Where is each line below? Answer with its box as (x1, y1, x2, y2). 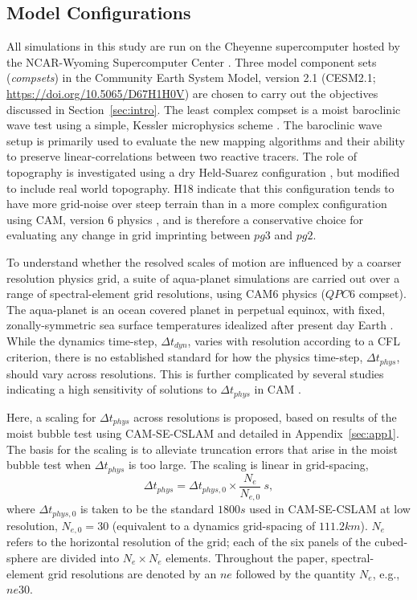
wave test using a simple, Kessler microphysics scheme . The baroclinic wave (6, 116, 382, 133)
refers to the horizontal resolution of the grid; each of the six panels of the (6, 533, 371, 550)
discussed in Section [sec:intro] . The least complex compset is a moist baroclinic (6, 100, 401, 117)
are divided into (41, 549, 120, 565)
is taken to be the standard (80, 500, 215, 517)
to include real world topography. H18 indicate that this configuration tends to (6, 179, 395, 196)
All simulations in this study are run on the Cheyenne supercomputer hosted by (6, 38, 400, 55)
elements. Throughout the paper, (166, 549, 328, 565)
